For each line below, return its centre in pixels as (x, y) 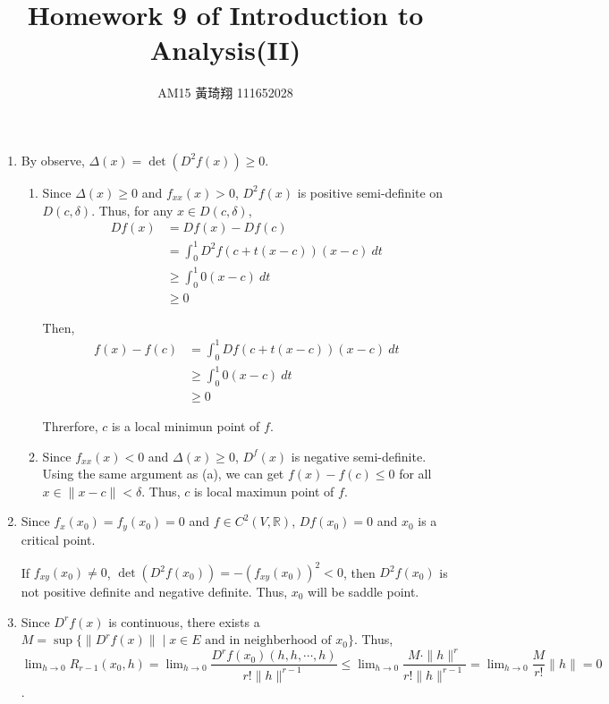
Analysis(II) (225, 50)
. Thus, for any (132, 210)
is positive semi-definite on (370, 192)
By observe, (53, 160)
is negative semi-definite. (359, 456)
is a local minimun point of (186, 426)
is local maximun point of (264, 491)
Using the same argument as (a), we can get (163, 474)
